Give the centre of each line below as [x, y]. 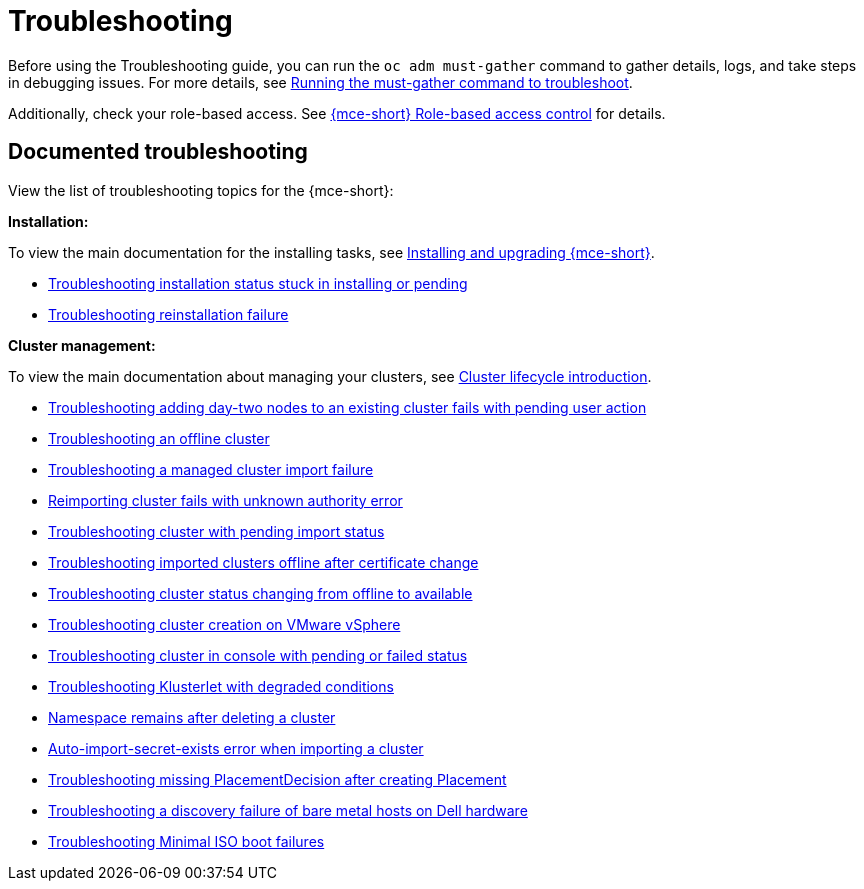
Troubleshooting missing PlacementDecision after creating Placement [277, 779]
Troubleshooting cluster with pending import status [216, 531]
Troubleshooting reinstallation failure [168, 314]
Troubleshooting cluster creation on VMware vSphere [224, 624]
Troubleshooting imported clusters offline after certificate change [263, 562]
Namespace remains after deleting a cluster [192, 717]
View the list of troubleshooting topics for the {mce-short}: [201, 190]
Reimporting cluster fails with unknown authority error [225, 500]
